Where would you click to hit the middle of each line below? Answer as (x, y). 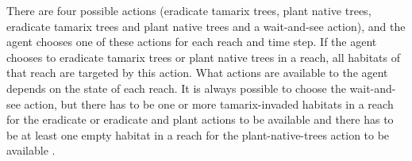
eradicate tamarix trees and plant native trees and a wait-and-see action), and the (206, 26)
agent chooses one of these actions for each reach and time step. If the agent (192, 42)
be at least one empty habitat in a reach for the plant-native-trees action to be (198, 134)
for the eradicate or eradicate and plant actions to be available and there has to (200, 119)
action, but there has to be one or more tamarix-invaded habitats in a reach (209, 103)
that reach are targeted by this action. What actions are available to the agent (197, 73)
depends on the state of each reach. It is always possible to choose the (176, 88)
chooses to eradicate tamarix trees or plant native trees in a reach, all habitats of (204, 57)
